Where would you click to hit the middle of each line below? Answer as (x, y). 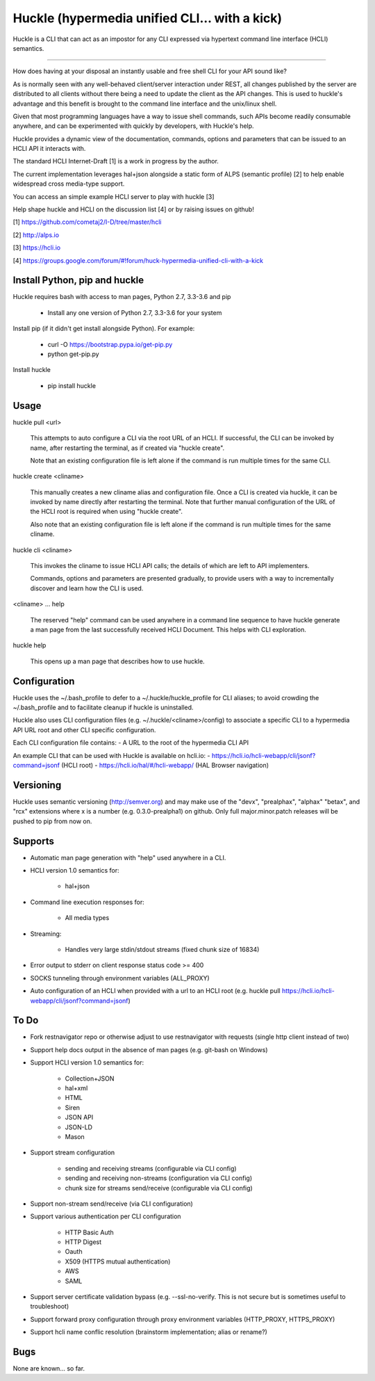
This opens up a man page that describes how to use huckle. (117, 661)
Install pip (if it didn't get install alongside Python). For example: (104, 329)
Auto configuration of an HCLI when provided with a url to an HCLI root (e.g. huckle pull (155, 991)
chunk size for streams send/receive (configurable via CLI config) (159, 1188)
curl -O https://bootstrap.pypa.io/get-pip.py (110, 344)
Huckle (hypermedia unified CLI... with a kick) (148, 18)
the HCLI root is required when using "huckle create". (107, 512)
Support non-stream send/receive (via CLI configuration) (112, 1204)
